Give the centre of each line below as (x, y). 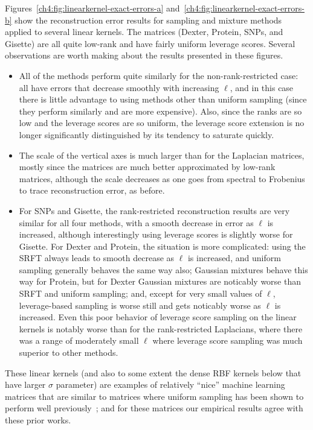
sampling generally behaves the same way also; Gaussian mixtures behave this (163, 269)
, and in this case (262, 87)
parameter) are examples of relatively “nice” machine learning (170, 384)
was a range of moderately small (79, 340)
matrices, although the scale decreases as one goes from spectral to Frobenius (162, 178)
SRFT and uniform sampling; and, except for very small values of (140, 293)
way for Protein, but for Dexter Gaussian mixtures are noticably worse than (160, 281)
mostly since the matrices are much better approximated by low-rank (147, 167)
